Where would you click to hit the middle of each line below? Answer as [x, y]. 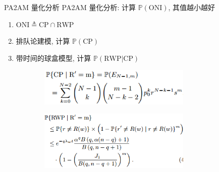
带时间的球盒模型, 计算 [53, 58]
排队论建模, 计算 [43, 41]
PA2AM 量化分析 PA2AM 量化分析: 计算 [70, 7]
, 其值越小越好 [192, 7]
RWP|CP [119, 59]
